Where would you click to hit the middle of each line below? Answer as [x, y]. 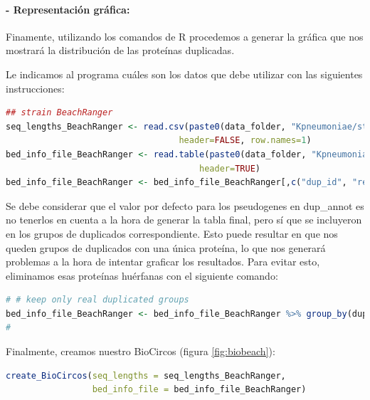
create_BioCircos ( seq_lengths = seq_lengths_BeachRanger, [146, 375]
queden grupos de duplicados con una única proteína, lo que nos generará [166, 247]
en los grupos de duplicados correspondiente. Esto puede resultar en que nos [172, 233]
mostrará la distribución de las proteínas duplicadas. [120, 50]
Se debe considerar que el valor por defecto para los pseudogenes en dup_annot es [185, 205]
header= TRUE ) [230, 168]
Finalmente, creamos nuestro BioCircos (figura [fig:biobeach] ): [141, 351]
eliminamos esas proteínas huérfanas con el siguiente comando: [142, 275]
